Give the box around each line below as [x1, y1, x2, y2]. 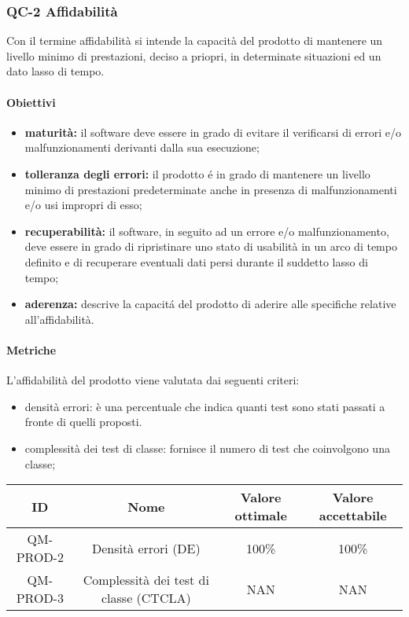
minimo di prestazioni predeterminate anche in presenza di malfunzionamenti [24, 181, 397, 197]
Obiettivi [6, 94, 56, 110]
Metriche [6, 341, 57, 358]
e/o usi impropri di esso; [24, 196, 142, 213]
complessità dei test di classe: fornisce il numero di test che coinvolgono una [24, 439, 390, 456]
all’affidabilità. [24, 310, 94, 327]
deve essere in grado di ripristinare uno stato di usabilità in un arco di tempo [24, 238, 397, 255]
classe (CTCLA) [101, 589, 191, 608]
